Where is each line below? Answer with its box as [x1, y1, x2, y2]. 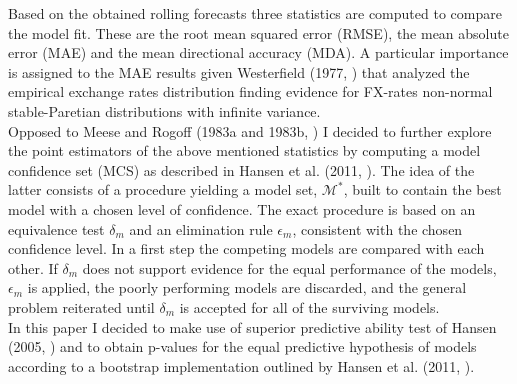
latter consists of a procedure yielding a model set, [8, 179, 318, 200]
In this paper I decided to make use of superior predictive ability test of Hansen [8, 316, 497, 337]
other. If [8, 257, 58, 278]
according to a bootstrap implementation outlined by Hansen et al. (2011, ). [8, 355, 475, 376]
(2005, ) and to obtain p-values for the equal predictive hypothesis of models [8, 336, 477, 357]
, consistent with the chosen [292, 218, 463, 239]
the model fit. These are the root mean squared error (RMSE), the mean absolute [8, 22, 509, 43]
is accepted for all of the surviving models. [179, 296, 440, 317]
